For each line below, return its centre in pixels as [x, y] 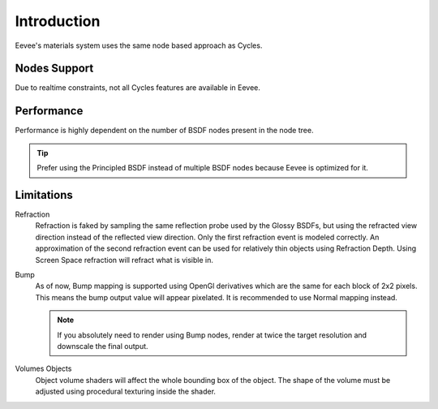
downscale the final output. [103, 346]
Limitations [44, 195]
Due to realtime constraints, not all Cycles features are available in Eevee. [138, 88]
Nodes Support [54, 69]
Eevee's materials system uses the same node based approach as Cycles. [139, 45]
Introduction [58, 21]
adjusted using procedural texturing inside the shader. [126, 392]
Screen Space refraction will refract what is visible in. [125, 260]
